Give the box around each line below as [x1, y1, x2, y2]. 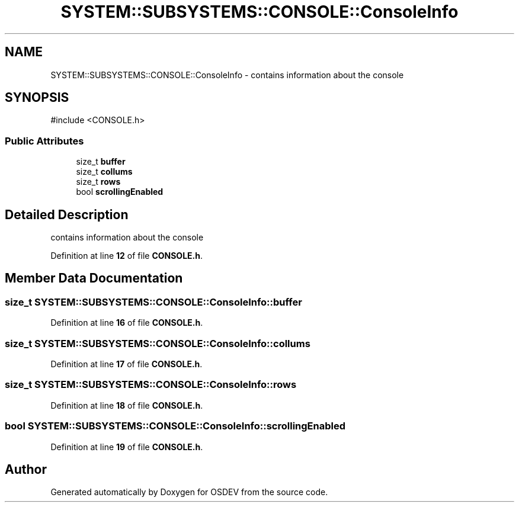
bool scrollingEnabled [76, 187, 164, 197]
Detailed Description [5, 207, 129, 222]
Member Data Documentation [5, 271, 183, 286]
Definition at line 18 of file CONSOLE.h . [50, 400, 203, 410]
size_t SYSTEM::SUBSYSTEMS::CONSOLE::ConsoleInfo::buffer [5, 296, 302, 308]
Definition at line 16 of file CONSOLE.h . [50, 317, 203, 328]
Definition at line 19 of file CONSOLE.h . [50, 441, 203, 452]
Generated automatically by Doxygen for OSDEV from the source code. [50, 487, 328, 498]
